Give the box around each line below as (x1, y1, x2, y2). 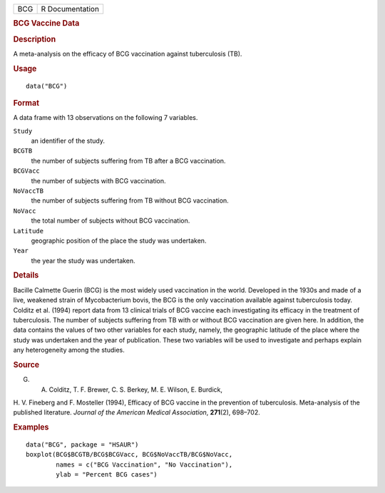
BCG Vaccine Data (13, 19, 80, 29)
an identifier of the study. (31, 136, 106, 146)
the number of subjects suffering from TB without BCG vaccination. (31, 196, 230, 205)
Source (13, 360, 40, 370)
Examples (13, 422, 49, 432)
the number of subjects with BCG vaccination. (31, 176, 167, 185)
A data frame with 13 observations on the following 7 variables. (13, 113, 198, 122)
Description (13, 34, 56, 44)
